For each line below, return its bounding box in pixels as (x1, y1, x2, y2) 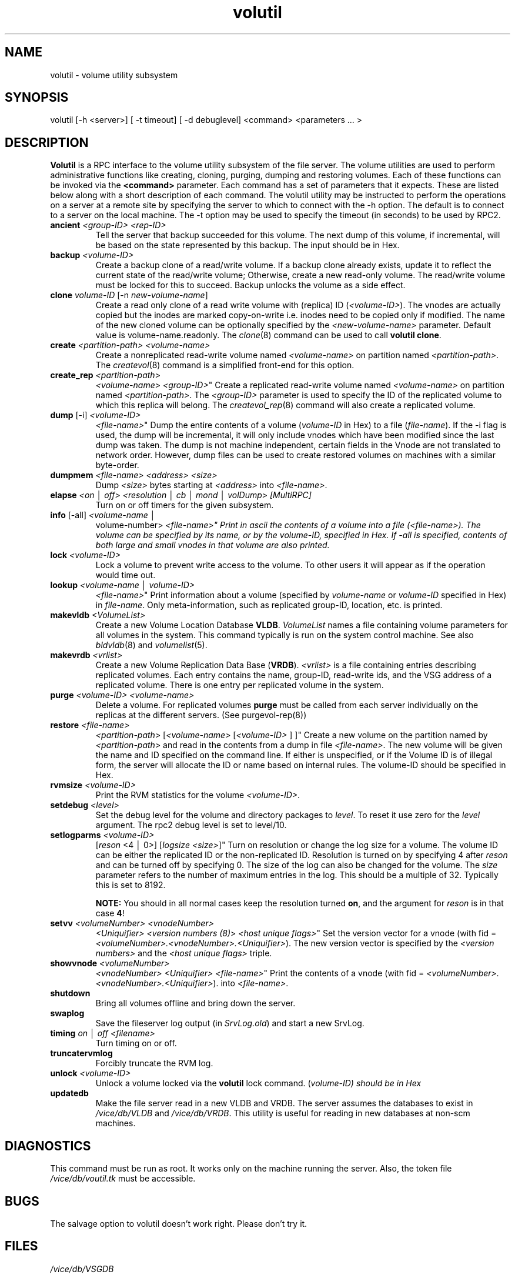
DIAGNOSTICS (5, 1138, 91, 1153)
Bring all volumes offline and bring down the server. (95, 998, 296, 1009)
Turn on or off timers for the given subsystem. (95, 500, 274, 510)
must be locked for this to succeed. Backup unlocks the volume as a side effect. (95, 280, 406, 291)
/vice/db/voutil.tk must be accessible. (50, 1173, 196, 1184)
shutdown (50, 988, 91, 999)
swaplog (50, 1008, 85, 1019)
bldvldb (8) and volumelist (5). (95, 640, 208, 650)
